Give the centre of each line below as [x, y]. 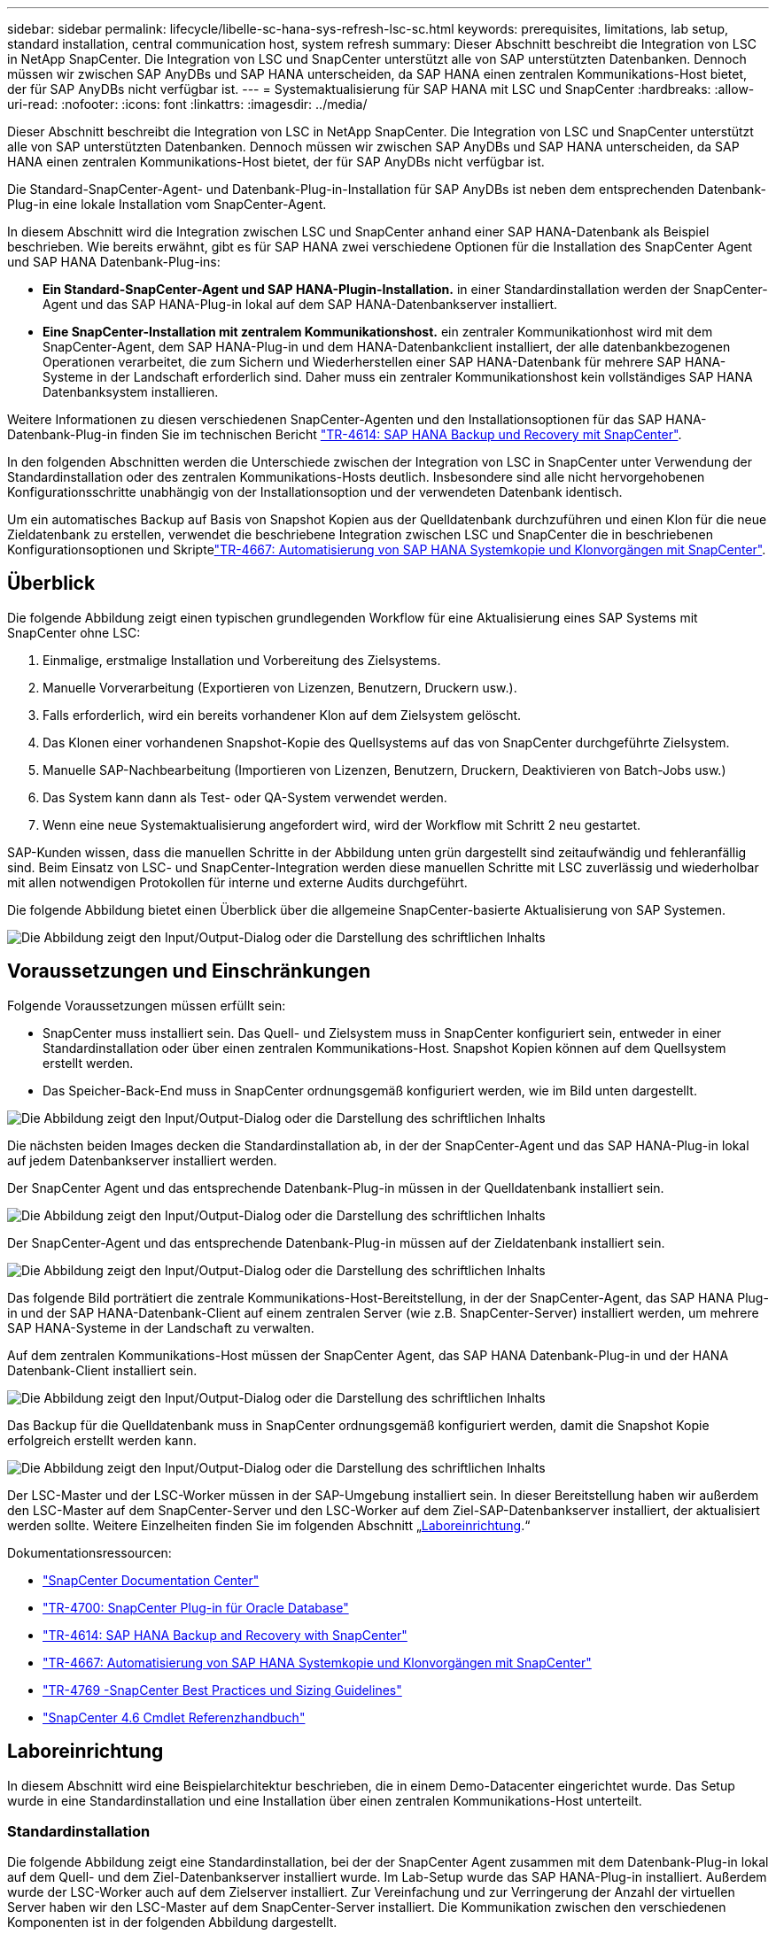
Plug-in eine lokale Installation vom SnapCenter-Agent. [167, 204]
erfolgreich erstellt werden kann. [102, 1440]
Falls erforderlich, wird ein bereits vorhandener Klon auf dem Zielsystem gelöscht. [282, 715]
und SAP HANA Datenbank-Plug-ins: [114, 262]
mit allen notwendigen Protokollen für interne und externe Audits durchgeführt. [237, 882]
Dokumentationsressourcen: [89, 1552]
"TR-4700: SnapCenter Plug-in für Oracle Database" [196, 1607]
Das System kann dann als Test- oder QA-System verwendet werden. [245, 797]
